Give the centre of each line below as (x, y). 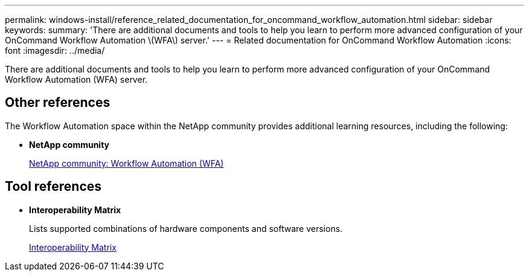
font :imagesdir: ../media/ (55, 50)
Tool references (53, 187)
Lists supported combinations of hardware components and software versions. (186, 228)
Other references (58, 103)
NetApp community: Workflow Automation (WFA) (127, 163)
